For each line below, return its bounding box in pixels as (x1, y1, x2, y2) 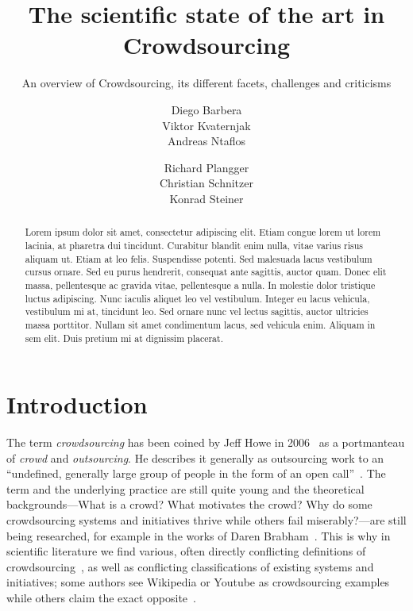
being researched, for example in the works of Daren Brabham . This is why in (6, 527, 391, 544)
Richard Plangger (164, 159, 249, 175)
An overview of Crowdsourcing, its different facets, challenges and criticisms (21, 75, 392, 91)
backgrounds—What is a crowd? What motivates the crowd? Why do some (6, 496, 372, 513)
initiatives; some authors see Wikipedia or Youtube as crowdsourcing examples (6, 574, 390, 590)
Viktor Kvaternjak (162, 117, 251, 133)
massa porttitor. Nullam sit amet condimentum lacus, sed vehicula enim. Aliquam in (25, 317, 376, 331)
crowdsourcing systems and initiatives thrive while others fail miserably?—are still (6, 512, 407, 528)
